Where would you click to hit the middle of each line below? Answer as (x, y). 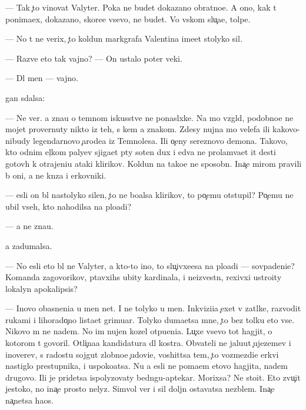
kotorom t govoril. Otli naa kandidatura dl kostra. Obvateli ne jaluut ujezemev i (148, 343)
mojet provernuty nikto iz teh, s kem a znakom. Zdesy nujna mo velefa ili (138, 129)
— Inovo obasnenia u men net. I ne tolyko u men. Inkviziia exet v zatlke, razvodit (153, 308)
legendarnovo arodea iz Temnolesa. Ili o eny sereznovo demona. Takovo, (160, 140)
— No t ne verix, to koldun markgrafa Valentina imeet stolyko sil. (124, 38)
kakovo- (286, 129)
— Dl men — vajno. (42, 78)
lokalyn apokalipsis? (41, 288)
